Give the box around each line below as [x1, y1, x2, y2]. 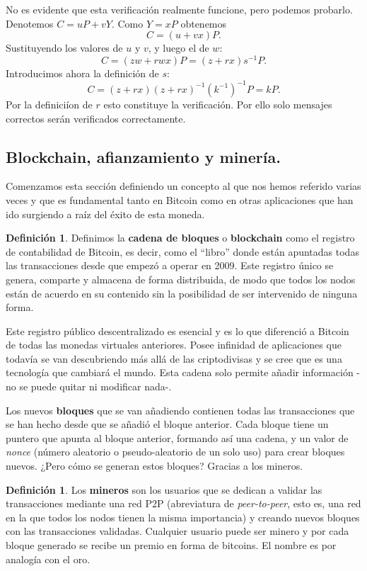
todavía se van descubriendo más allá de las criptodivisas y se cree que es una [6, 351, 342, 366]
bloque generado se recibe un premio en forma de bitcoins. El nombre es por [6, 538, 337, 552]
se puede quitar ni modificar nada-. [19, 379, 172, 394]
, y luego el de [148, 40, 209, 55]
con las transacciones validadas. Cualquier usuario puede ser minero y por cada [6, 524, 349, 538]
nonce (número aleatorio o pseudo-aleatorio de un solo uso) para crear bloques [6, 444, 345, 459]
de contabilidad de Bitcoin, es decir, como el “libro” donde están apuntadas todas [6, 244, 359, 259]
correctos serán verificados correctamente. [6, 111, 186, 125]
